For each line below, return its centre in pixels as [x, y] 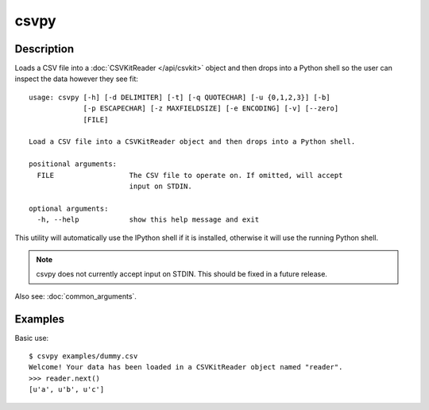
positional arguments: [73, 164]
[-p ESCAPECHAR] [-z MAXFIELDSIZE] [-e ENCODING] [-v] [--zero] [211, 108]
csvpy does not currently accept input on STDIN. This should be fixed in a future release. [182, 274]
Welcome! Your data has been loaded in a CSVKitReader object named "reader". [186, 367]
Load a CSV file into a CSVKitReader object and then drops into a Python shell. [192, 142]
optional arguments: [69, 208]
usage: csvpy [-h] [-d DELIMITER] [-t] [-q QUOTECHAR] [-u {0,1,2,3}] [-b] [180, 97]
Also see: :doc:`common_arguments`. [75, 296]
